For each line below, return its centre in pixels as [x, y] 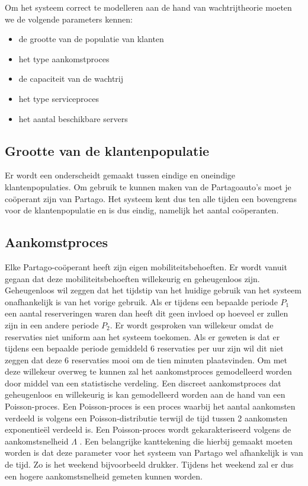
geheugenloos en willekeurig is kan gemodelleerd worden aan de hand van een [145, 394]
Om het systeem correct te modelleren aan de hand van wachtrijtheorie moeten [148, 7]
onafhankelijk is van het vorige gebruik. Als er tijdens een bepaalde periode [141, 301]
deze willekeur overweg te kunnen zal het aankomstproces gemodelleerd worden [148, 371]
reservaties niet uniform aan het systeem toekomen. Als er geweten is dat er [142, 336]
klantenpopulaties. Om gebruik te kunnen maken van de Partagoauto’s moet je [148, 186]
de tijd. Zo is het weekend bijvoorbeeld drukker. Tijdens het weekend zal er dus [149, 464]
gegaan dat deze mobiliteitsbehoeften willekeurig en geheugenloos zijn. [132, 278]
